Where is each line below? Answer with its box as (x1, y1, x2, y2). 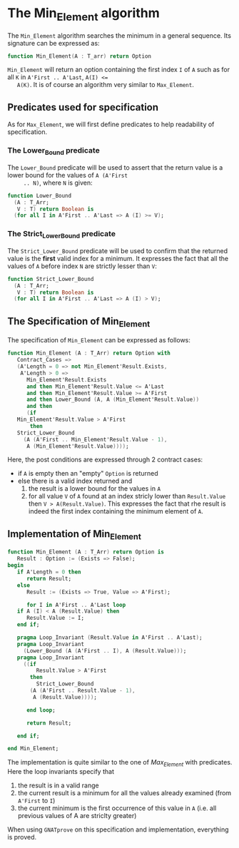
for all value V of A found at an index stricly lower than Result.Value (28, 492, 226, 501)
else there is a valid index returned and (17, 476, 133, 486)
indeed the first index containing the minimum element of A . (28, 507, 203, 516)
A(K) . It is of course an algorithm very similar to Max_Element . (16, 81, 194, 89)
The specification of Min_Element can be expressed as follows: (7, 336, 191, 344)
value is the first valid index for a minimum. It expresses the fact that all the (7, 254, 229, 262)
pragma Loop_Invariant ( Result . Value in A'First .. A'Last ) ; (16, 634, 203, 641)
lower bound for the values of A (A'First (7, 170, 128, 179)
